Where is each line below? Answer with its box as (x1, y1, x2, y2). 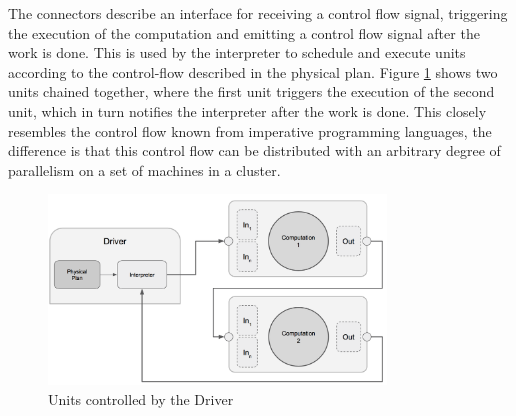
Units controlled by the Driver (48, 389, 234, 410)
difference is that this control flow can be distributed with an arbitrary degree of (8, 140, 501, 161)
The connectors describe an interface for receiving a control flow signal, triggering (8, 3, 508, 23)
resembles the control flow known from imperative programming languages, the (8, 120, 492, 141)
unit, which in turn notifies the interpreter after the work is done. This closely (8, 100, 487, 121)
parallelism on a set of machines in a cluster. (8, 159, 281, 180)
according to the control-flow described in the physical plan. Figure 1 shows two (8, 61, 498, 82)
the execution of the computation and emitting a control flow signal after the (8, 22, 480, 43)
